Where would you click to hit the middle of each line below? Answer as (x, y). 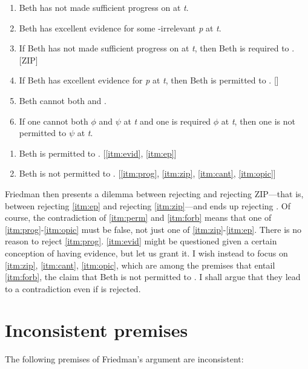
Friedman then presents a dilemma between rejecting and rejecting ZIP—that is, (154, 193)
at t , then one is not (258, 121)
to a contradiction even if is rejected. (73, 288)
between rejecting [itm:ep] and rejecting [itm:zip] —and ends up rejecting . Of (148, 205)
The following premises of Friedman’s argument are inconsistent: (124, 359)
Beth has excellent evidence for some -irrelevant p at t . (120, 28)
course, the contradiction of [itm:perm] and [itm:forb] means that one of (138, 217)
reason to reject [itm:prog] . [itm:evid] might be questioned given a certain (141, 241)
